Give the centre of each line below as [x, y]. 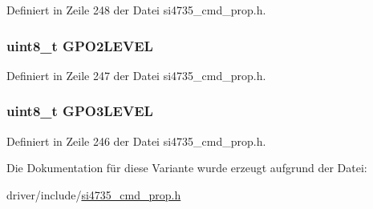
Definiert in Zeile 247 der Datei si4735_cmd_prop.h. [136, 75]
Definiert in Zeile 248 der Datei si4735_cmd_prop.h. [136, 10]
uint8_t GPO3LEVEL [80, 111]
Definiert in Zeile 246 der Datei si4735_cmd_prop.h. [136, 141]
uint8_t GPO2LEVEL [80, 45]
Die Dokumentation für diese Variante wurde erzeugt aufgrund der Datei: [187, 168]
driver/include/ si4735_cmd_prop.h [94, 194]
